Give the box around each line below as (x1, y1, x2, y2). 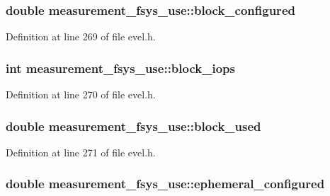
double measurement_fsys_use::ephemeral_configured (6, 175, 325, 192)
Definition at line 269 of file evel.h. (6, 29, 156, 44)
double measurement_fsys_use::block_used (6, 117, 261, 134)
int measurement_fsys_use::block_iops (6, 59, 235, 76)
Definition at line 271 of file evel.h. (6, 144, 156, 159)
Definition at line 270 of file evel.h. (6, 87, 156, 102)
